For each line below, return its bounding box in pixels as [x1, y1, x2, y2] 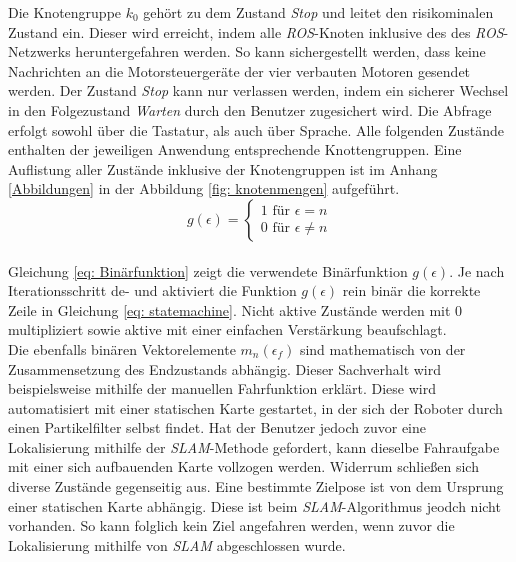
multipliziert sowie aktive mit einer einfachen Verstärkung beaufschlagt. [8, 319, 447, 340]
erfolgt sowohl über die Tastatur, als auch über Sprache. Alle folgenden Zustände [8, 119, 504, 140]
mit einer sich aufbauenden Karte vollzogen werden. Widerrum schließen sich [8, 456, 479, 477]
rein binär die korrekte [342, 280, 481, 301]
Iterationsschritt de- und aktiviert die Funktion [8, 280, 297, 301]
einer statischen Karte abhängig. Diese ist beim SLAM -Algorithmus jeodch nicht [8, 495, 501, 516]
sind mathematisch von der [299, 338, 466, 359]
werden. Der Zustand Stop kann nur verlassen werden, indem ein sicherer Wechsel [8, 80, 509, 101]
